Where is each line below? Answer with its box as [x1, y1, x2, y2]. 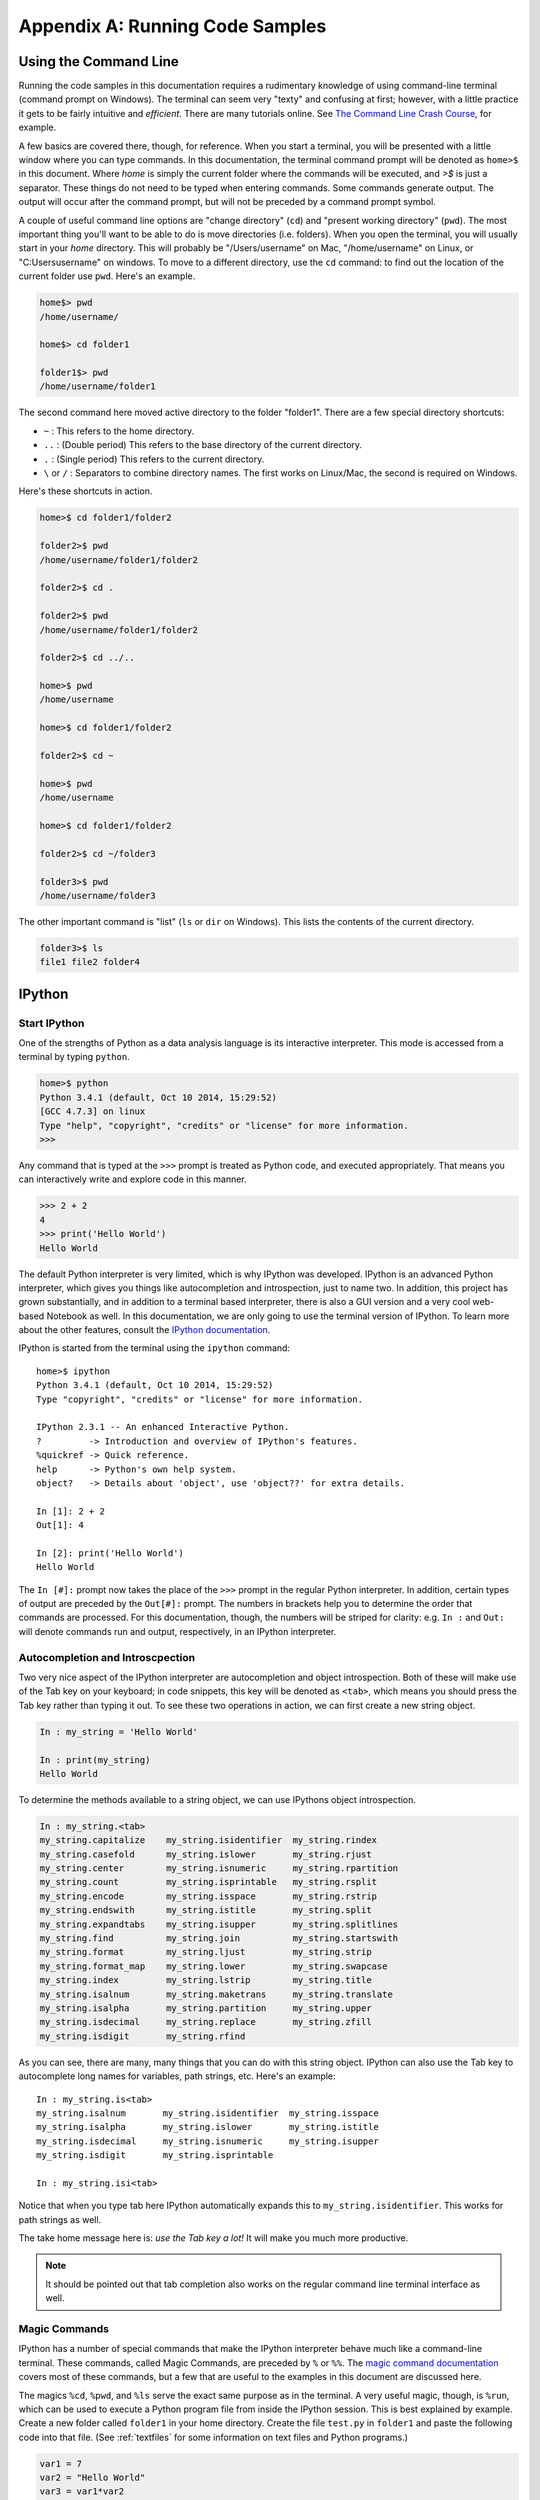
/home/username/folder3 [39, 890, 157, 901]
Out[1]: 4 [36, 1520, 84, 1531]
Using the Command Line [18, 53, 179, 70]
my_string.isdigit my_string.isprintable [36, 2150, 274, 2161]
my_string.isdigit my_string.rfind [39, 2030, 246, 2042]
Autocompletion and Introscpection [18, 1650, 195, 1664]
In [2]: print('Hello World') [36, 1547, 185, 1559]
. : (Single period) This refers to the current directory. [43, 453, 265, 465]
